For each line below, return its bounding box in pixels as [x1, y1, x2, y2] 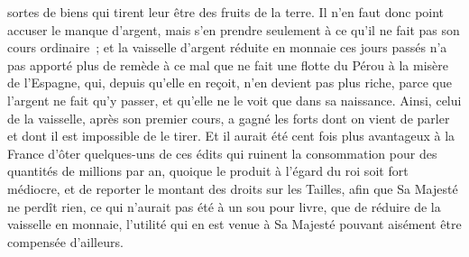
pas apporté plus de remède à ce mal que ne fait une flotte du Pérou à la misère [7, 55, 448, 74]
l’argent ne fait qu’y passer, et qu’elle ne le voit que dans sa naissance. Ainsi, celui [7, 90, 462, 109]
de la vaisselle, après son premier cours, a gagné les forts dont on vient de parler [7, 108, 450, 127]
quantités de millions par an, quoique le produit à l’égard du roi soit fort [7, 161, 409, 180]
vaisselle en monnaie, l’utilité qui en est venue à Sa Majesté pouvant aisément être [7, 215, 462, 234]
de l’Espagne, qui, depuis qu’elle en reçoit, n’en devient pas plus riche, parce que [7, 73, 452, 92]
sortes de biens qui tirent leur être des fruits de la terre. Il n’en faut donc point [7, 3, 445, 21]
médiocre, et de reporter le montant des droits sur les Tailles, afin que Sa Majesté [7, 179, 458, 197]
